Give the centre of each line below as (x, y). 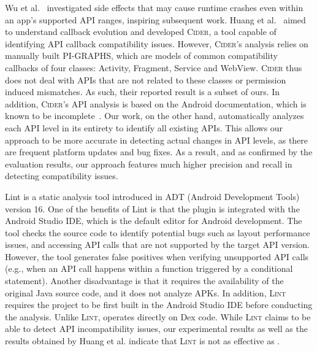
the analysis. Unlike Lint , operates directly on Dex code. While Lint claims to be (158, 316)
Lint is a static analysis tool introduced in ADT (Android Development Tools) (152, 196)
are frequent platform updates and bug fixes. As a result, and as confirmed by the (159, 152)
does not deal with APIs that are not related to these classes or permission (146, 79)
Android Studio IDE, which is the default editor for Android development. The (154, 221)
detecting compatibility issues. (62, 176)
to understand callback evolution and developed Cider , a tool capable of (141, 32)
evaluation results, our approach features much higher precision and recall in (149, 164)
